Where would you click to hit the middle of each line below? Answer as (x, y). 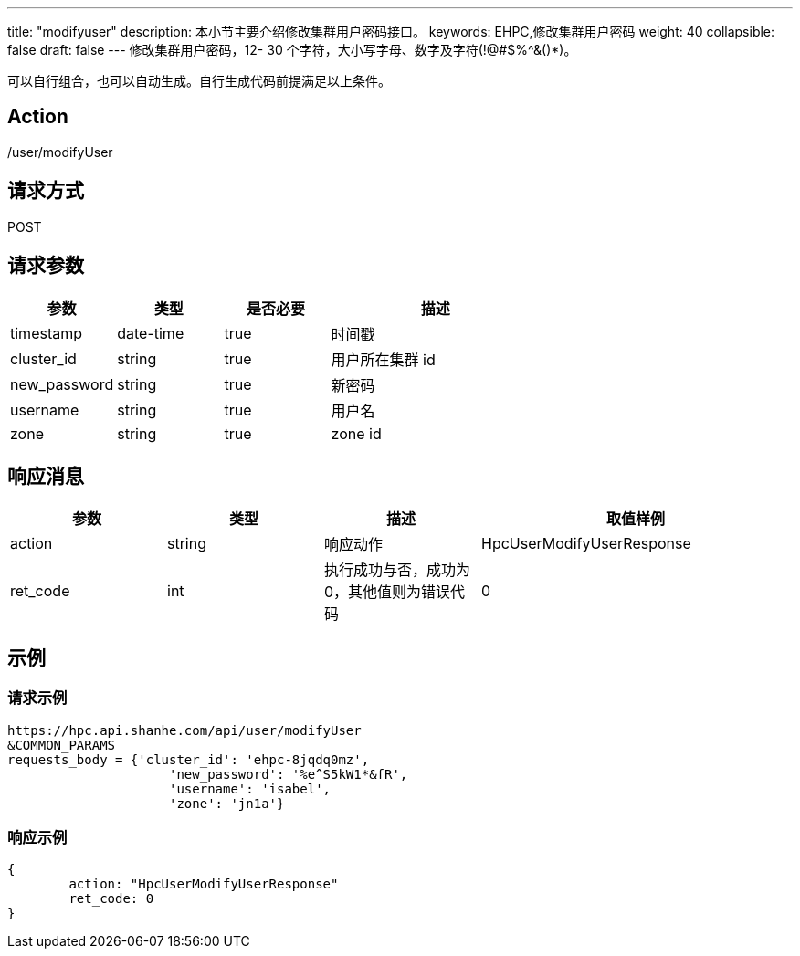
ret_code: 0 (111, 899)
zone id (356, 433)
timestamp (47, 333)
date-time (151, 333)
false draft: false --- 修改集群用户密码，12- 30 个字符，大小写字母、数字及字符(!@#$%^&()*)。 (292, 50)
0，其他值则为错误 (388, 592)
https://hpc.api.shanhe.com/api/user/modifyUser (184, 730)
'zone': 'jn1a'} (227, 803)
